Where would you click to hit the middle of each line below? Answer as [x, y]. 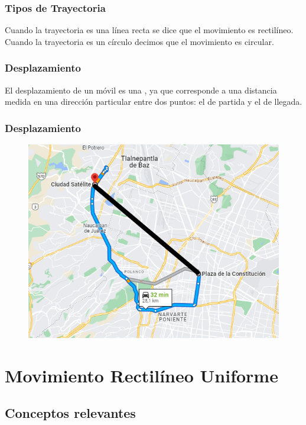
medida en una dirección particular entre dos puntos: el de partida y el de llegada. [154, 102]
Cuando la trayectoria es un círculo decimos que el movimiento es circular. [139, 41]
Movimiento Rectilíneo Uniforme [141, 375]
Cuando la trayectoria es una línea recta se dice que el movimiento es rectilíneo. [149, 30]
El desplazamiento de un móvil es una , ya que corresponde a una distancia [141, 90]
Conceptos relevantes [70, 413]
